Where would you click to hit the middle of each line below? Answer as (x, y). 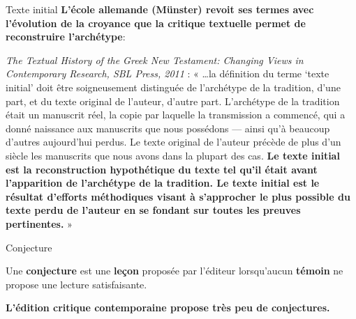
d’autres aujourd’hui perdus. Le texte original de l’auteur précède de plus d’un (173, 142)
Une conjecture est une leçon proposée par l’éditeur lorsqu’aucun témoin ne (175, 271)
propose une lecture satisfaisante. (76, 284)
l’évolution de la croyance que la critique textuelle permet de (156, 23)
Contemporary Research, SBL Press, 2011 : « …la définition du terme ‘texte (168, 73)
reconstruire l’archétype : (66, 37)
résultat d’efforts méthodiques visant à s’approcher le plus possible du (178, 196)
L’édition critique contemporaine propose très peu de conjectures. (168, 308)
